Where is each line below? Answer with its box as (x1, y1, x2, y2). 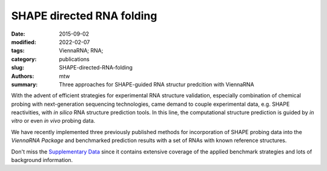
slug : (11, 64, 24, 71)
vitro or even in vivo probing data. (11, 117, 96, 124)
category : (11, 55, 37, 63)
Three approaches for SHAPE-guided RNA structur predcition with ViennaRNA (59, 80, 254, 88)
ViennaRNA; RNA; (59, 47, 104, 54)
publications (59, 55, 90, 63)
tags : (11, 47, 25, 54)
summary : (11, 80, 38, 88)
